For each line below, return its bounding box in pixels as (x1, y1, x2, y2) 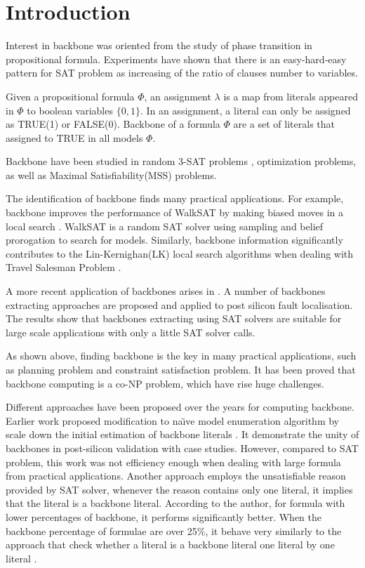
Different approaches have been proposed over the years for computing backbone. (6, 399, 354, 414)
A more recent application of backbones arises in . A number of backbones (6, 284, 326, 298)
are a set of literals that (233, 117, 335, 131)
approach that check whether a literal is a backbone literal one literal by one (6, 537, 335, 552)
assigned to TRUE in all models (6, 130, 143, 145)
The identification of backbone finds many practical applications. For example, (6, 191, 344, 206)
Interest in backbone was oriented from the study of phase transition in (6, 38, 312, 53)
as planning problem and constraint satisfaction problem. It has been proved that (6, 362, 356, 376)
